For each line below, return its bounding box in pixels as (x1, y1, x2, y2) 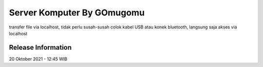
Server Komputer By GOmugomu (9, 7, 145, 18)
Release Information (9, 43, 72, 52)
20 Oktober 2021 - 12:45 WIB (9, 56, 68, 62)
